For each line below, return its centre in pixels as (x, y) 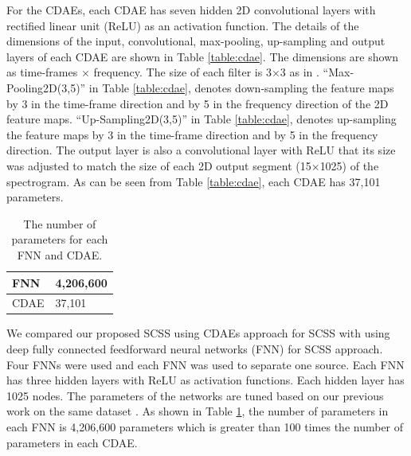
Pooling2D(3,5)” (46, 87)
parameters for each (60, 239)
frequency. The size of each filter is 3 (182, 72)
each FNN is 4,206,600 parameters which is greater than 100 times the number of (205, 427)
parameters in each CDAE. (72, 442)
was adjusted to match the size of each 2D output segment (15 (159, 165)
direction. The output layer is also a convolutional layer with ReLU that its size (201, 150)
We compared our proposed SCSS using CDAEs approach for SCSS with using (198, 333)
